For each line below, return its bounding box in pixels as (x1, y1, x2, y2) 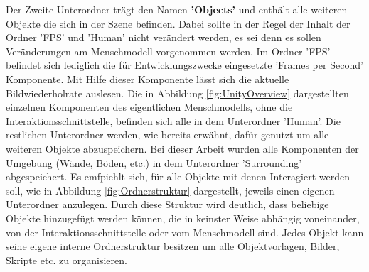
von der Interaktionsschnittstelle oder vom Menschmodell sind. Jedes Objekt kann (6, 224, 364, 239)
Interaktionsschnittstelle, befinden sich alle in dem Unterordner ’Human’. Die (6, 113, 341, 128)
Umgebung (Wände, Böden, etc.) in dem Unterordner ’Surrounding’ (6, 155, 302, 170)
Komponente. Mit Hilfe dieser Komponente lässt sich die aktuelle (6, 71, 289, 86)
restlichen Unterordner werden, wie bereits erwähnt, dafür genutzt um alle (6, 127, 329, 142)
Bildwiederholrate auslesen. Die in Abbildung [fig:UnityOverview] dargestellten (6, 85, 349, 100)
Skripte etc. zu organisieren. (6, 252, 127, 267)
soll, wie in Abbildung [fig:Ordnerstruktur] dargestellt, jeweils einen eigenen (6, 183, 335, 197)
